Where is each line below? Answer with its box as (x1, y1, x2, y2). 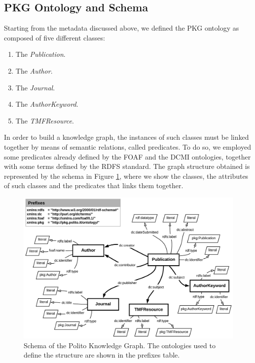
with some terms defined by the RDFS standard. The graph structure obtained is (4, 161, 250, 171)
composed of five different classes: (4, 32, 105, 42)
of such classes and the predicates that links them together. (4, 180, 183, 191)
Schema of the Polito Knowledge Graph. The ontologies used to (24, 340, 216, 350)
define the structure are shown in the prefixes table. (24, 350, 180, 360)
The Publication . (15, 49, 66, 59)
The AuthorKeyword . (15, 99, 78, 109)
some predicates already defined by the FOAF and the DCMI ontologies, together (4, 151, 251, 161)
